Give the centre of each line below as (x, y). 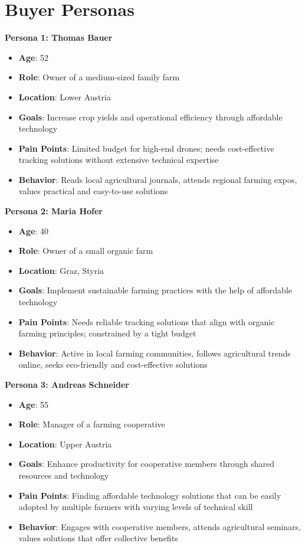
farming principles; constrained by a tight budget (107, 333)
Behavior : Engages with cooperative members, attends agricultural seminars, (160, 526)
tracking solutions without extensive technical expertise (119, 160)
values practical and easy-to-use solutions (93, 191)
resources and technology (64, 475)
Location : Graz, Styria (61, 270)
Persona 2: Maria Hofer (54, 211)
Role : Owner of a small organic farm (86, 251)
